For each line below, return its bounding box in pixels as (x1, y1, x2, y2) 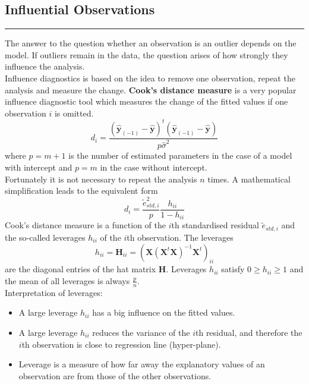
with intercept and (5, 161, 72, 174)
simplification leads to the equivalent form (5, 184, 158, 197)
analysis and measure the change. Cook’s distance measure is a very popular (5, 83, 297, 96)
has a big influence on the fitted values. (92, 306, 235, 319)
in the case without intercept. (100, 161, 207, 174)
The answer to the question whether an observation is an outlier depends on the (5, 37, 297, 49)
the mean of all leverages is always (5, 274, 130, 287)
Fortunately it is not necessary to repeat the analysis (5, 172, 197, 185)
